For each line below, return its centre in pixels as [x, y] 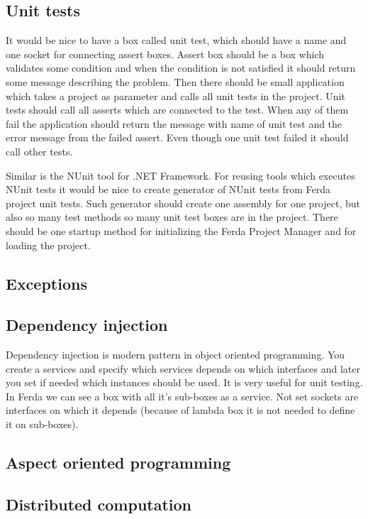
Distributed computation [99, 504]
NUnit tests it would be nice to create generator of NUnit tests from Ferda [168, 189]
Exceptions [46, 283]
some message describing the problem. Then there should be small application [175, 81]
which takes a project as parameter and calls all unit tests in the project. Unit [175, 95]
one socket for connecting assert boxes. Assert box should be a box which [165, 54]
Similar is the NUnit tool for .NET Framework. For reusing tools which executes [180, 175]
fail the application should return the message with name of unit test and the [174, 123]
